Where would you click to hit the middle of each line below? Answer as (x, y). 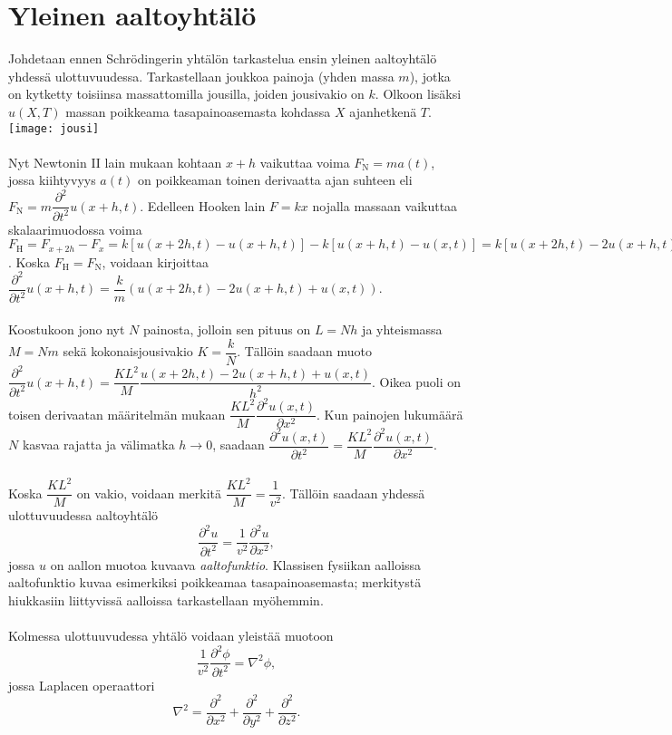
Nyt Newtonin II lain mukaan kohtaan (115, 162)
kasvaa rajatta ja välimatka (98, 445)
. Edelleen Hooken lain (203, 205)
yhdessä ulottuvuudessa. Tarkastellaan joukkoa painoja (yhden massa (201, 76)
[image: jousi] (54, 128)
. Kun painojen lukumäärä (390, 414)
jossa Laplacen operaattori (82, 685)
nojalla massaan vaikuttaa (385, 205)
